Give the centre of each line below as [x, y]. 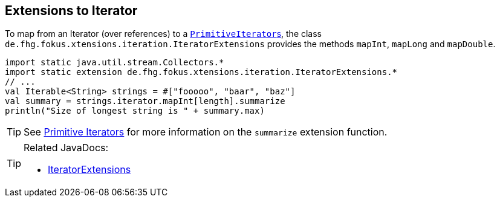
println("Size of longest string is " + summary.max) [135, 111]
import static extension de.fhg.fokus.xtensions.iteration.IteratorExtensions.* [201, 72]
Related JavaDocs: [66, 148]
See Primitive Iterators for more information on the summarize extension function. [206, 132]
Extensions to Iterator [71, 11]
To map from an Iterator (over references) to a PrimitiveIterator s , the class [164, 34]
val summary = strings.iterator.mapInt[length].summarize [145, 101]
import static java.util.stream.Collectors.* [115, 63]
